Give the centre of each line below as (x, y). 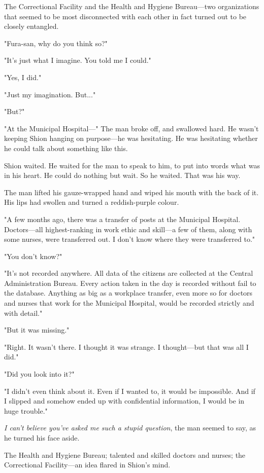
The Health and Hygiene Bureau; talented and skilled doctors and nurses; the (125, 454)
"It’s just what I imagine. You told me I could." (78, 60)
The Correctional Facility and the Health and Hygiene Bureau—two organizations (132, 6)
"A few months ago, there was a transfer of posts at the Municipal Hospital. (122, 219)
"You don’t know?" (33, 256)
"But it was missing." (37, 330)
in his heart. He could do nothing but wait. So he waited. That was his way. (122, 175)
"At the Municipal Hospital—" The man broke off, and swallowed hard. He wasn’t (131, 128)
